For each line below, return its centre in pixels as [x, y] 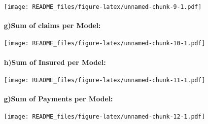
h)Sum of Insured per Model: [55, 62]
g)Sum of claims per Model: [52, 25]
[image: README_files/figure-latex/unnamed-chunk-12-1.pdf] [105, 117]
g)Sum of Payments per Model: [58, 99]
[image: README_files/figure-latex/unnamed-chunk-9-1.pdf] [103, 7]
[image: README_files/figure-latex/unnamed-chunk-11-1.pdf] [105, 80]
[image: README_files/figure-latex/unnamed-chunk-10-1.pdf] [105, 44]
